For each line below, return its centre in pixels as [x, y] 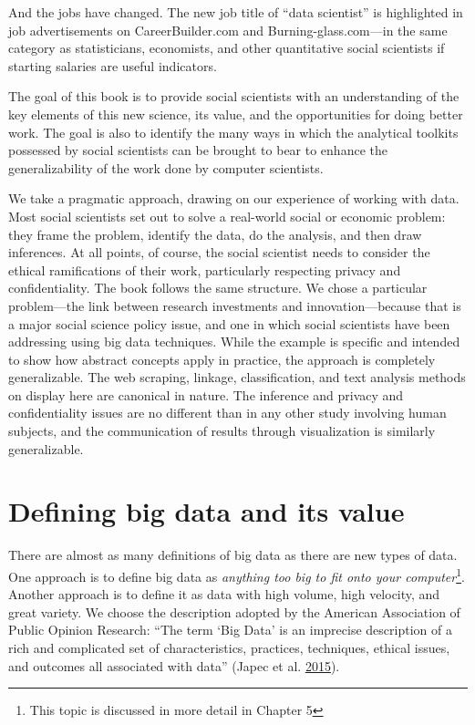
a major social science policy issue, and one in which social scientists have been [229, 323]
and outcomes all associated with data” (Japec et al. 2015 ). [174, 665]
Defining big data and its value [207, 511]
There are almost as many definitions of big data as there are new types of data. [233, 555]
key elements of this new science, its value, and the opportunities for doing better [236, 114]
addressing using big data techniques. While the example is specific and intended [234, 342]
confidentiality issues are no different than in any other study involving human [227, 413]
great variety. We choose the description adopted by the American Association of [234, 611]
